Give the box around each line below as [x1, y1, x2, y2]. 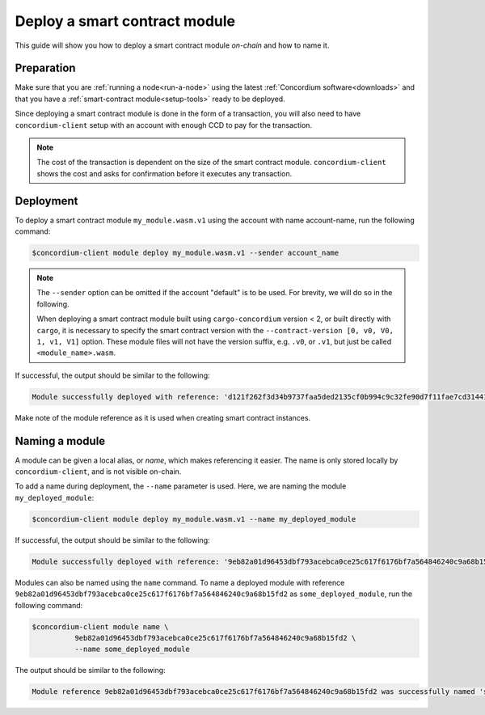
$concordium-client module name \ [32, 622, 169, 631]
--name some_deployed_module [74, 645, 190, 654]
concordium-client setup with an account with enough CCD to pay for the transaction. [15, 120, 313, 129]
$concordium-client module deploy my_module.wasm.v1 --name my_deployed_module [32, 514, 356, 523]
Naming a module [15, 434, 106, 448]
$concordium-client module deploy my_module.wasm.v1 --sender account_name [32, 248, 339, 258]
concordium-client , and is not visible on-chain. [15, 467, 182, 476]
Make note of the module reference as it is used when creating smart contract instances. [15, 412, 311, 422]
